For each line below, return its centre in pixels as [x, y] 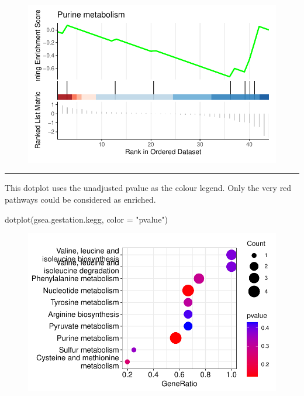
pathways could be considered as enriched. [80, 199]
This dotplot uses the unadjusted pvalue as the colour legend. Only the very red [148, 188]
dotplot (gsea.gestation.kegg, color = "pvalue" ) [87, 219]
